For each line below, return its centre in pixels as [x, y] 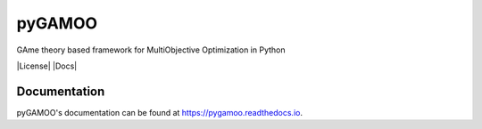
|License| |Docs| [47, 66]
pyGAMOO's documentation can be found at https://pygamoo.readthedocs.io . [160, 112]
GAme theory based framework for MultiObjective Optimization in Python [151, 50]
